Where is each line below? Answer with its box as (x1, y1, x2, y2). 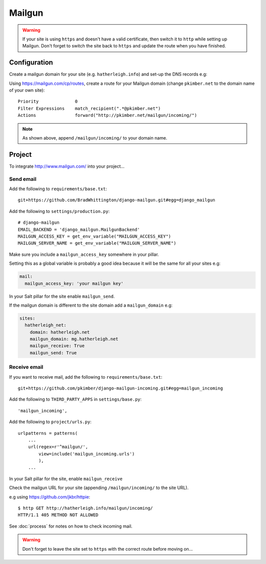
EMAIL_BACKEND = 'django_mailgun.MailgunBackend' (18, 227, 140, 232)
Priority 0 (18, 99, 78, 105)
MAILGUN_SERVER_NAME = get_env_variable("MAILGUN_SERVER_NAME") (18, 241, 177, 246)
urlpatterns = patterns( (18, 430, 78, 436)
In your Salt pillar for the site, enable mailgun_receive (9, 476, 123, 482)
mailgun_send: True (30, 350, 77, 355)
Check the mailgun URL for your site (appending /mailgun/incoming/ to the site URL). (9, 485, 189, 491)
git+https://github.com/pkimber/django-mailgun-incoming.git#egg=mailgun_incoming (18, 385, 223, 391)
